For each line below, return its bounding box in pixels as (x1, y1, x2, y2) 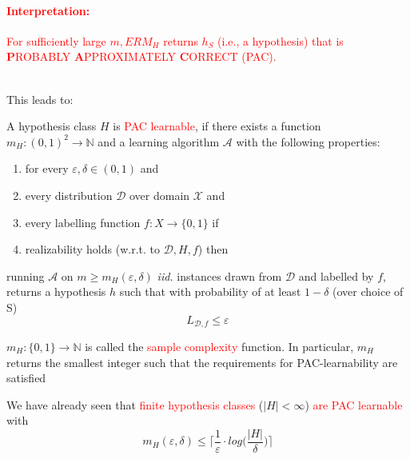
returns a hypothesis (6, 283, 106, 300)
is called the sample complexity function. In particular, (85, 337, 354, 354)
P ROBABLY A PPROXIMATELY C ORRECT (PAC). (6, 48, 277, 65)
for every (25, 160, 69, 177)
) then (197, 241, 229, 257)
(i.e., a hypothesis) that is (217, 32, 344, 49)
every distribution (25, 186, 113, 203)
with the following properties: (236, 133, 380, 150)
